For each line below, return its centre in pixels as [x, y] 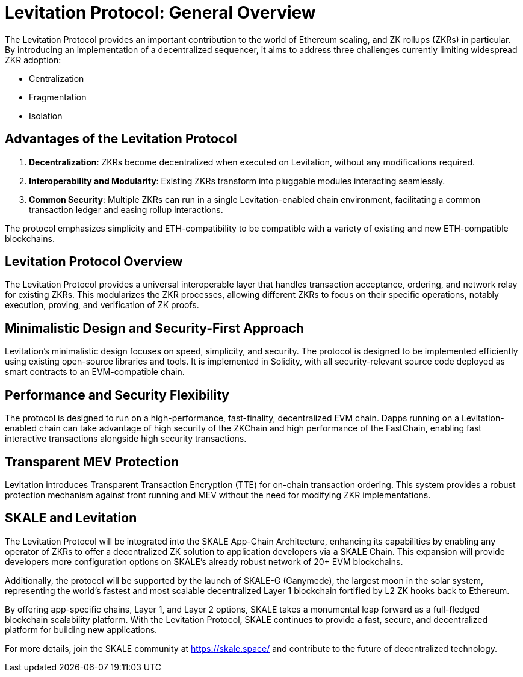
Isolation [46, 116]
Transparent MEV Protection [92, 462]
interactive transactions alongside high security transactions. [126, 439]
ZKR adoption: [33, 60]
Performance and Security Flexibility [117, 395]
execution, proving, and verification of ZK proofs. [102, 305]
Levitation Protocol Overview [94, 262]
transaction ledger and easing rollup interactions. [126, 209]
